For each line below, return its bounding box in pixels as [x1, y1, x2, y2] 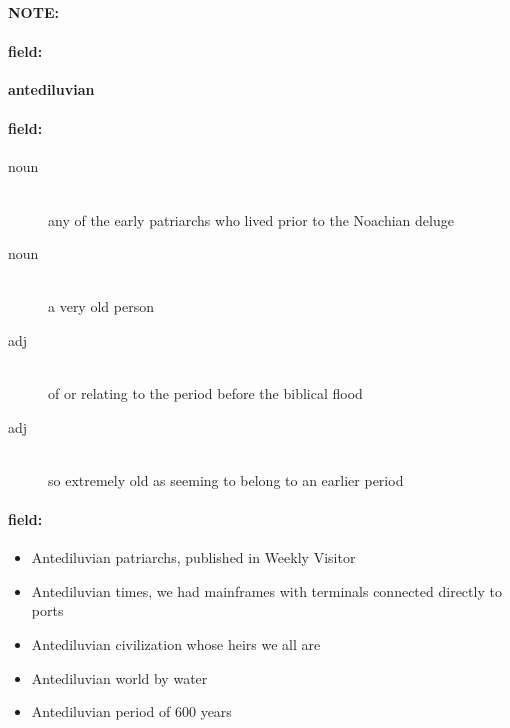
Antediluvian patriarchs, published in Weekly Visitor [31, 547, 356, 568]
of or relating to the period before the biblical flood [48, 383, 363, 404]
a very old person [48, 296, 154, 317]
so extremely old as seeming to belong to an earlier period [48, 469, 404, 490]
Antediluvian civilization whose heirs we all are [31, 634, 321, 655]
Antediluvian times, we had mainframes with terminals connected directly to [31, 580, 502, 601]
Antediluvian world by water [31, 667, 208, 688]
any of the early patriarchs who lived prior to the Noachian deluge [48, 209, 454, 230]
